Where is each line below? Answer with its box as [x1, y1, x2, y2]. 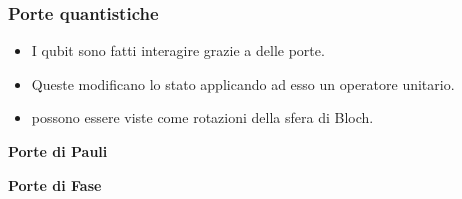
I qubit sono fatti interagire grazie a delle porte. [31, 40, 325, 61]
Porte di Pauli [8, 141, 108, 161]
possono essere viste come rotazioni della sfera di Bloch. [31, 107, 374, 128]
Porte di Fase [8, 174, 102, 195]
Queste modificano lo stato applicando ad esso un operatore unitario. [31, 73, 455, 94]
